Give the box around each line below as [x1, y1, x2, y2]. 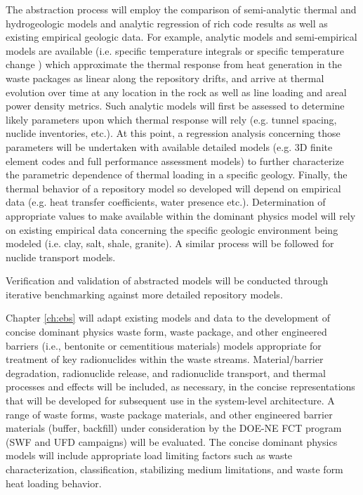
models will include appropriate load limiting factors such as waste [6, 448, 293, 463]
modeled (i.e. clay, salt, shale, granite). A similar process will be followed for [6, 236, 334, 251]
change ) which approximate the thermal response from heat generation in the [6, 57, 342, 72]
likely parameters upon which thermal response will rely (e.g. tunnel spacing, [6, 112, 337, 126]
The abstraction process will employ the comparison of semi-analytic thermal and [6, 2, 357, 16]
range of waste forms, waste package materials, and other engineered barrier [6, 407, 333, 421]
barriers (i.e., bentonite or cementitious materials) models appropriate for [6, 338, 322, 352]
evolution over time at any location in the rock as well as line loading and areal [6, 84, 347, 99]
